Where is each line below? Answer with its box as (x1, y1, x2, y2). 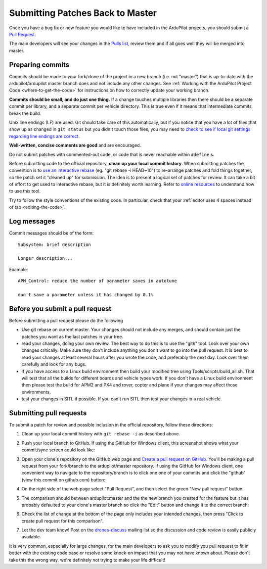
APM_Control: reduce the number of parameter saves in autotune (18, 278, 178, 284)
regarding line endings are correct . (9, 133, 80, 139)
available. (21, 534, 42, 540)
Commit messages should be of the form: (9, 230, 94, 236)
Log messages (9, 217, 55, 226)
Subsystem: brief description (18, 241, 91, 247)
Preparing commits (9, 60, 69, 69)
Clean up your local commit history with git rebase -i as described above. (21, 431, 180, 437)
